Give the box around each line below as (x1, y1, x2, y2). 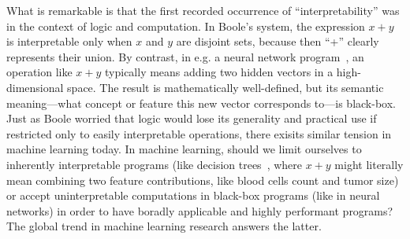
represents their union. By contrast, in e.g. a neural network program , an (6, 48, 364, 64)
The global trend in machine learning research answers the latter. (6, 218, 322, 234)
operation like (6, 64, 73, 80)
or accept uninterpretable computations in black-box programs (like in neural (6, 187, 380, 204)
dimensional (6, 79, 64, 95)
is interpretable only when (6, 33, 132, 50)
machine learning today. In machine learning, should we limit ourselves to (6, 141, 362, 157)
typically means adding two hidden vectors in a (105, 64, 334, 80)
